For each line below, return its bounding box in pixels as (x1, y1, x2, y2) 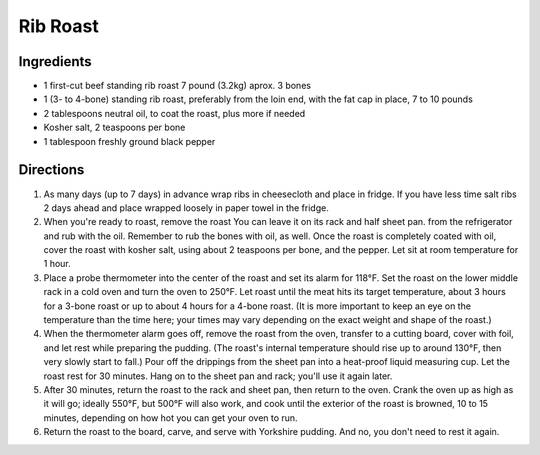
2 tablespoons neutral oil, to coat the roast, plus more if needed (43, 107, 306, 119)
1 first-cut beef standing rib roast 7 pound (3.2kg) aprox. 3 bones (43, 80, 312, 92)
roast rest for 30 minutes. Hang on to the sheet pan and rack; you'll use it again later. (43, 370, 393, 382)
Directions (18, 161, 85, 179)
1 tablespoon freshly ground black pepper (43, 135, 216, 147)
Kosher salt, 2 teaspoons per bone (43, 121, 186, 134)
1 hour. (43, 258, 72, 270)
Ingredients (18, 53, 92, 70)
